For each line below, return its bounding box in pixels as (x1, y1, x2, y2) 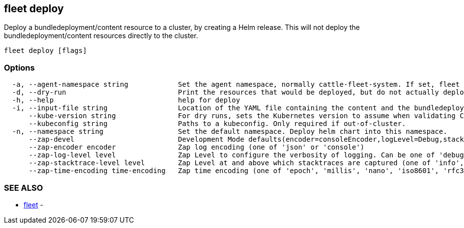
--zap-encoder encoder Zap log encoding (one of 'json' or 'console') (29, 143, 365, 152)
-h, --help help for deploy (12, 96, 240, 104)
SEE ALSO (4, 182, 43, 193)
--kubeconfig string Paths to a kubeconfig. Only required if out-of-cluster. (29, 120, 406, 128)
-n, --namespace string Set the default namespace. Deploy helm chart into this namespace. (12, 127, 447, 136)
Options (4, 62, 35, 73)
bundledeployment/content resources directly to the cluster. (4, 31, 198, 40)
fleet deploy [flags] (4, 47, 87, 55)
